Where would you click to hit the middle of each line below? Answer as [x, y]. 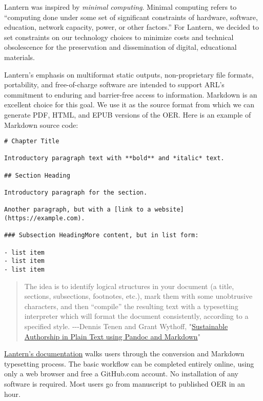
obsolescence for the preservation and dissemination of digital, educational [120, 47]
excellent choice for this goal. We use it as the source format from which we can [129, 104]
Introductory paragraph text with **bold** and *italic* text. [114, 158]
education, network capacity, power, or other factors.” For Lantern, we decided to [131, 27]
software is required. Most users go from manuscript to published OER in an [125, 383]
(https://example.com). [45, 218]
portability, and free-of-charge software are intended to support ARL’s [114, 84]
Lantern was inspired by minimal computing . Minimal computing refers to [120, 7]
